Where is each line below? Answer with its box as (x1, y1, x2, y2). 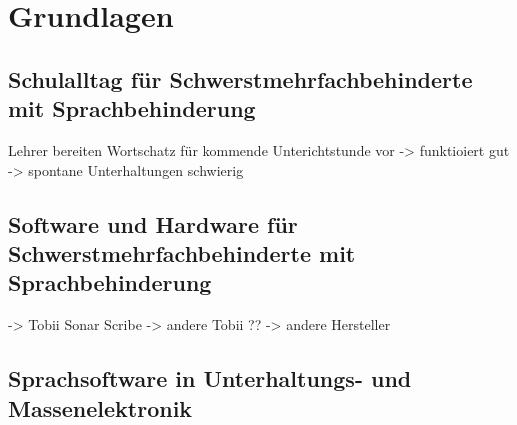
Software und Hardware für (8, 208, 298, 239)
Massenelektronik (8, 392, 193, 423)
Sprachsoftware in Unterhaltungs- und (8, 363, 412, 394)
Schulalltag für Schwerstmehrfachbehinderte (8, 63, 473, 94)
